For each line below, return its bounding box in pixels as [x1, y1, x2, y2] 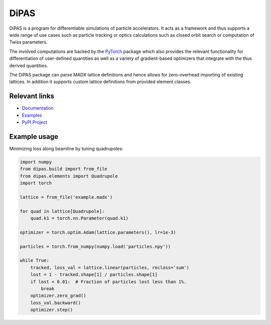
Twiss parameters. [9, 39, 48, 45]
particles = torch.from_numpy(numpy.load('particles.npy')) [20, 243, 171, 249]
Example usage [9, 132, 59, 141]
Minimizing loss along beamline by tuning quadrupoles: [9, 145, 123, 151]
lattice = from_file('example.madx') [20, 194, 113, 200]
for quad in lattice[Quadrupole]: [20, 208, 105, 214]
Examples [22, 112, 42, 118]
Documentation [22, 105, 54, 111]
